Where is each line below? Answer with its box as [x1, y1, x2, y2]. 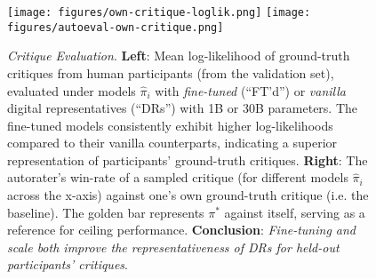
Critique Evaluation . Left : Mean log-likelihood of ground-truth [7, 46, 350, 65]
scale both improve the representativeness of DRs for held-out [7, 237, 340, 256]
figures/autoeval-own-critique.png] [7, 20, 224, 34]
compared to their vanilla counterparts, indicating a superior [7, 133, 338, 152]
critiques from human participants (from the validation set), [7, 63, 334, 82]
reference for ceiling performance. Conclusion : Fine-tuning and [7, 220, 356, 239]
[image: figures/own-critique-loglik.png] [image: [7, 6, 311, 19]
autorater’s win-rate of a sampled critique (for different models [7, 168, 348, 187]
